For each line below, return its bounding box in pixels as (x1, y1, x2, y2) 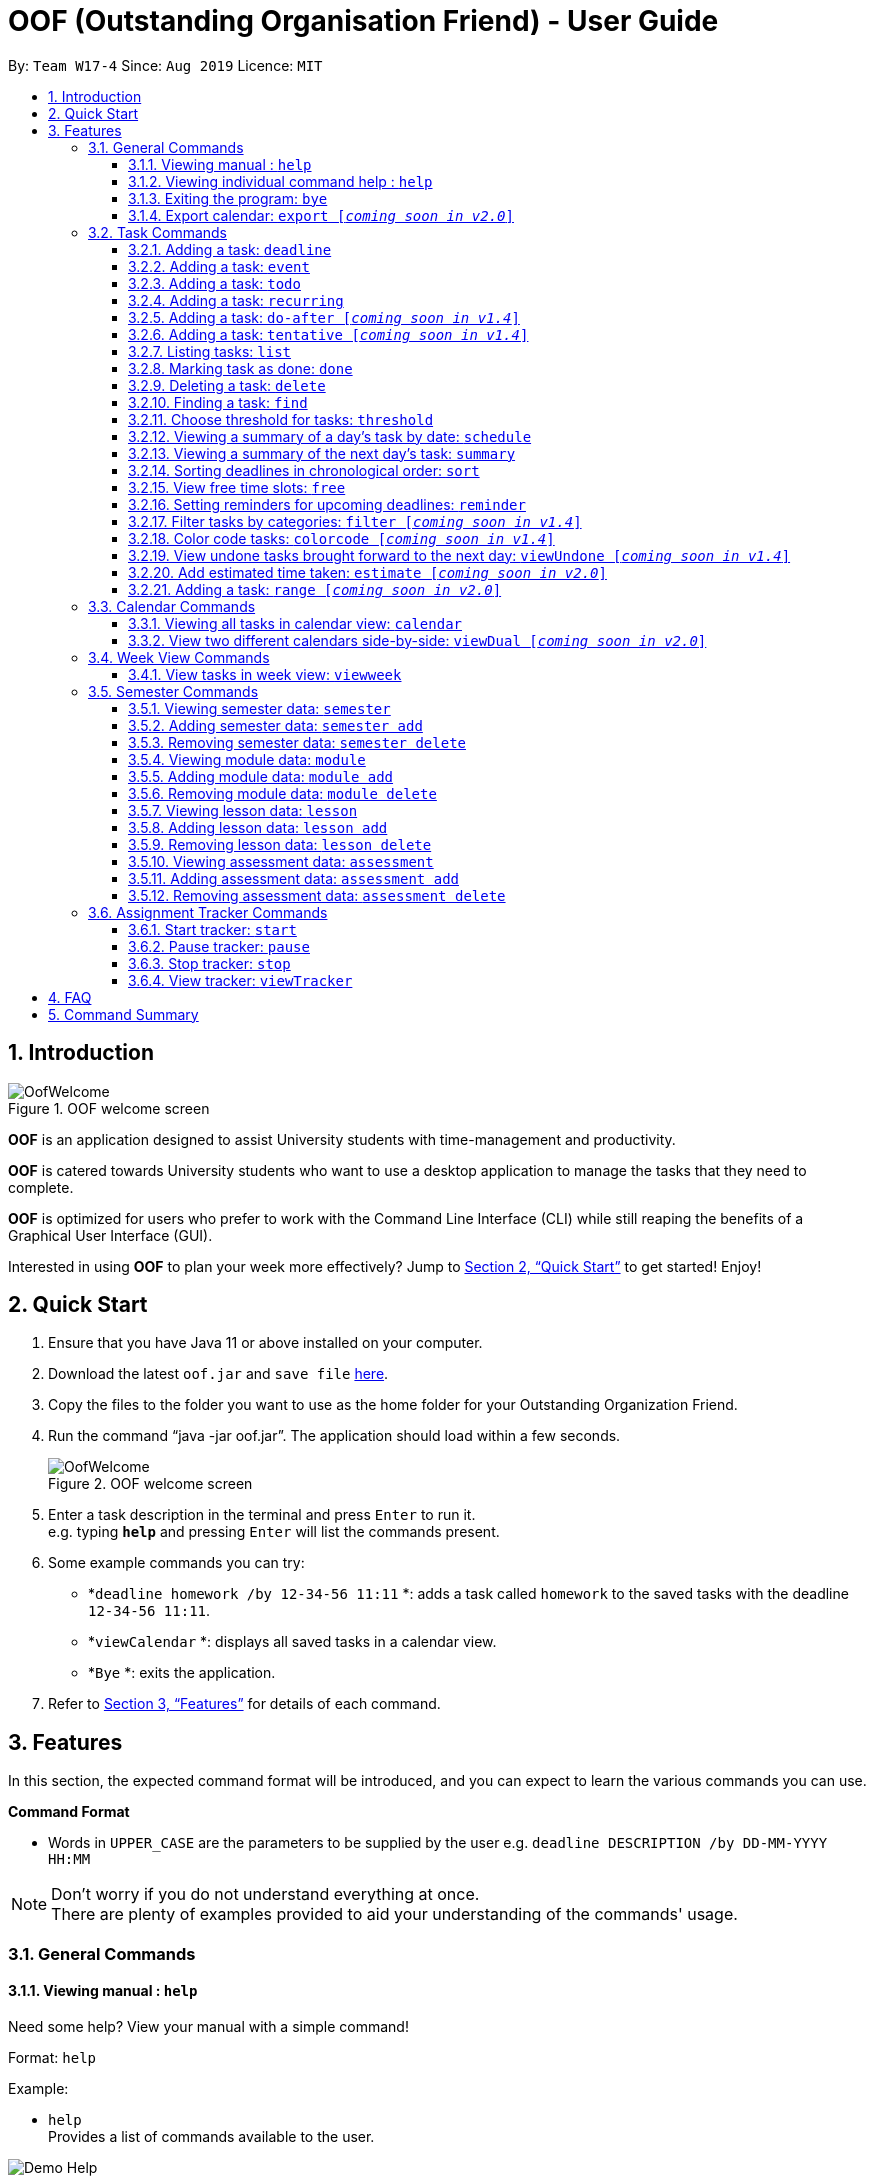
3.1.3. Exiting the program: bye (128, 189, 328, 207)
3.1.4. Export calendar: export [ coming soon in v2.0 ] (128, 206, 514, 224)
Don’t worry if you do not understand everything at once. (51, 1884, 480, 1905)
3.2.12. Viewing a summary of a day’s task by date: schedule (128, 427, 532, 445)
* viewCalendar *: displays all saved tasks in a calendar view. (88, 1633, 497, 1651)
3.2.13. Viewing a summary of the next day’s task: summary (128, 444, 516, 462)
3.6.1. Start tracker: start (128, 920, 297, 938)
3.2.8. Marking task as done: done (128, 359, 353, 377)
